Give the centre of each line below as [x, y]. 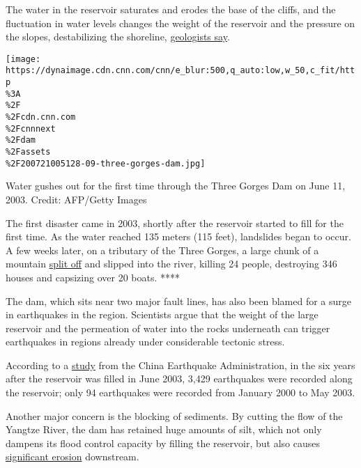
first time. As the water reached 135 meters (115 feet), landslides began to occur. [178, 236]
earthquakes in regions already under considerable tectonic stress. [145, 342]
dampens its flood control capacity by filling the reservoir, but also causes [163, 443]
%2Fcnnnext [31, 128]
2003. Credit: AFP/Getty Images [76, 199]
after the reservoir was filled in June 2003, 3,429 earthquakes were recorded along [179, 379]
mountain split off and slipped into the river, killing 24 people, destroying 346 [171, 264]
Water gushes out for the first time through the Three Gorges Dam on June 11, [176, 186]
